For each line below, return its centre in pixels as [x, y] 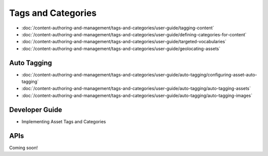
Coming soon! [24, 148]
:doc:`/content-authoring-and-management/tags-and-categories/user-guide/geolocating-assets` [121, 48]
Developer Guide [36, 110]
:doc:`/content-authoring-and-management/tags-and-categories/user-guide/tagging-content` [118, 28]
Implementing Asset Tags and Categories [64, 121]
